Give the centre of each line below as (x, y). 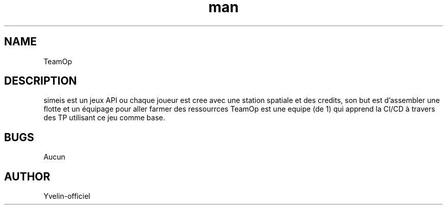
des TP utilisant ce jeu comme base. (104, 118)
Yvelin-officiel (67, 196)
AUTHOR (27, 176)
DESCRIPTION (41, 81)
